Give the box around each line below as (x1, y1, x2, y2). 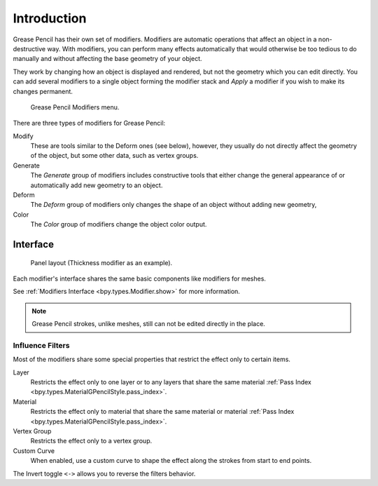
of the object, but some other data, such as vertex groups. (30, 151, 199, 160)
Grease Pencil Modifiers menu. (30, 102, 120, 112)
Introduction (13, 11, 87, 26)
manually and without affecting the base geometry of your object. (13, 55, 202, 63)
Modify (13, 132, 34, 140)
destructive (13, 44, 45, 53)
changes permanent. (13, 87, 73, 95)
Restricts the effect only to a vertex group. (30, 437, 153, 445)
